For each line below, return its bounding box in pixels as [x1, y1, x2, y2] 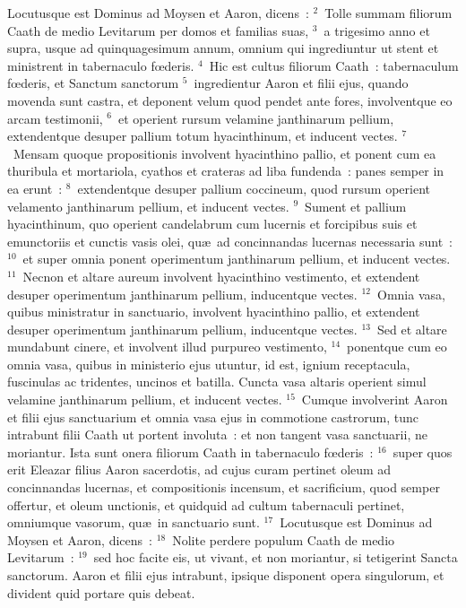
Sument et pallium [305, 196, 407, 215]
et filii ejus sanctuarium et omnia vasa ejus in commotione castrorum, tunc [7, 407, 419, 426]
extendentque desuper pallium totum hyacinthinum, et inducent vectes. [7, 126, 398, 145]
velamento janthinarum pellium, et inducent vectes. [7, 196, 289, 215]
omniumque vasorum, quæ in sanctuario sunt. [7, 513, 260, 532]
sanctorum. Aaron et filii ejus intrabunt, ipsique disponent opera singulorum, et [7, 566, 444, 584]
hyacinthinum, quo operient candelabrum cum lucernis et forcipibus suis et [7, 214, 418, 233]
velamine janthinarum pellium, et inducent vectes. [7, 390, 282, 409]
